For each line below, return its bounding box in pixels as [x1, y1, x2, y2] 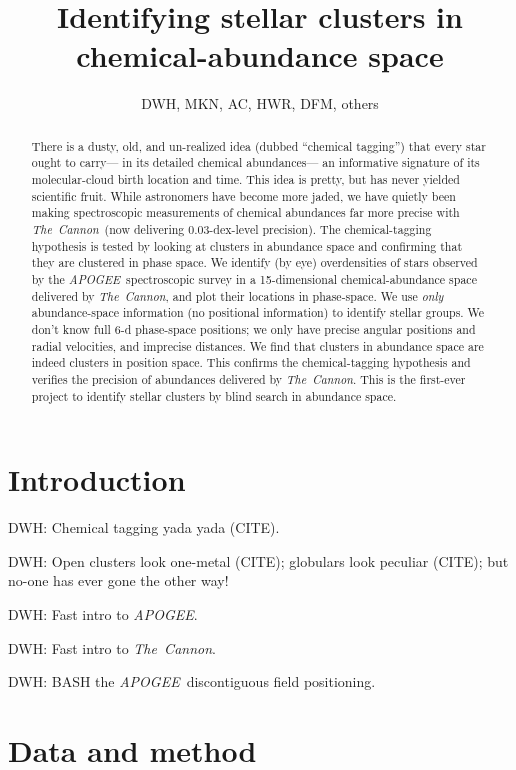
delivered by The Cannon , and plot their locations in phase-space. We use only [31, 287, 444, 304]
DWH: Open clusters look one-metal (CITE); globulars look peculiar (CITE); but [8, 550, 509, 571]
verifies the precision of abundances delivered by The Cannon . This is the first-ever [31, 370, 466, 387]
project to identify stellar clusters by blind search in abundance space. [31, 387, 397, 404]
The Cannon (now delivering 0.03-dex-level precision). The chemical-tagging [31, 220, 432, 237]
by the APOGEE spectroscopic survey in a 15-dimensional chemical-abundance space [31, 270, 477, 287]
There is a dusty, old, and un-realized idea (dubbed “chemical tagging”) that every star [31, 137, 486, 154]
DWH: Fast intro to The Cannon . [8, 637, 216, 658]
